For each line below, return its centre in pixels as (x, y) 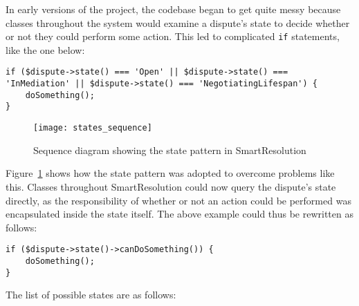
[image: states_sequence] (93, 128)
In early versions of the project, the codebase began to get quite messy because (173, 9)
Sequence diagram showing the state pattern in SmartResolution (170, 150)
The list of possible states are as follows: (91, 295)
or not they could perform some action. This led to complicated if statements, (173, 36)
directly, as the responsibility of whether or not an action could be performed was (178, 200)
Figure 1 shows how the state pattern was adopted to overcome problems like (170, 173)
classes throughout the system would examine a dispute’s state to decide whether (178, 22)
